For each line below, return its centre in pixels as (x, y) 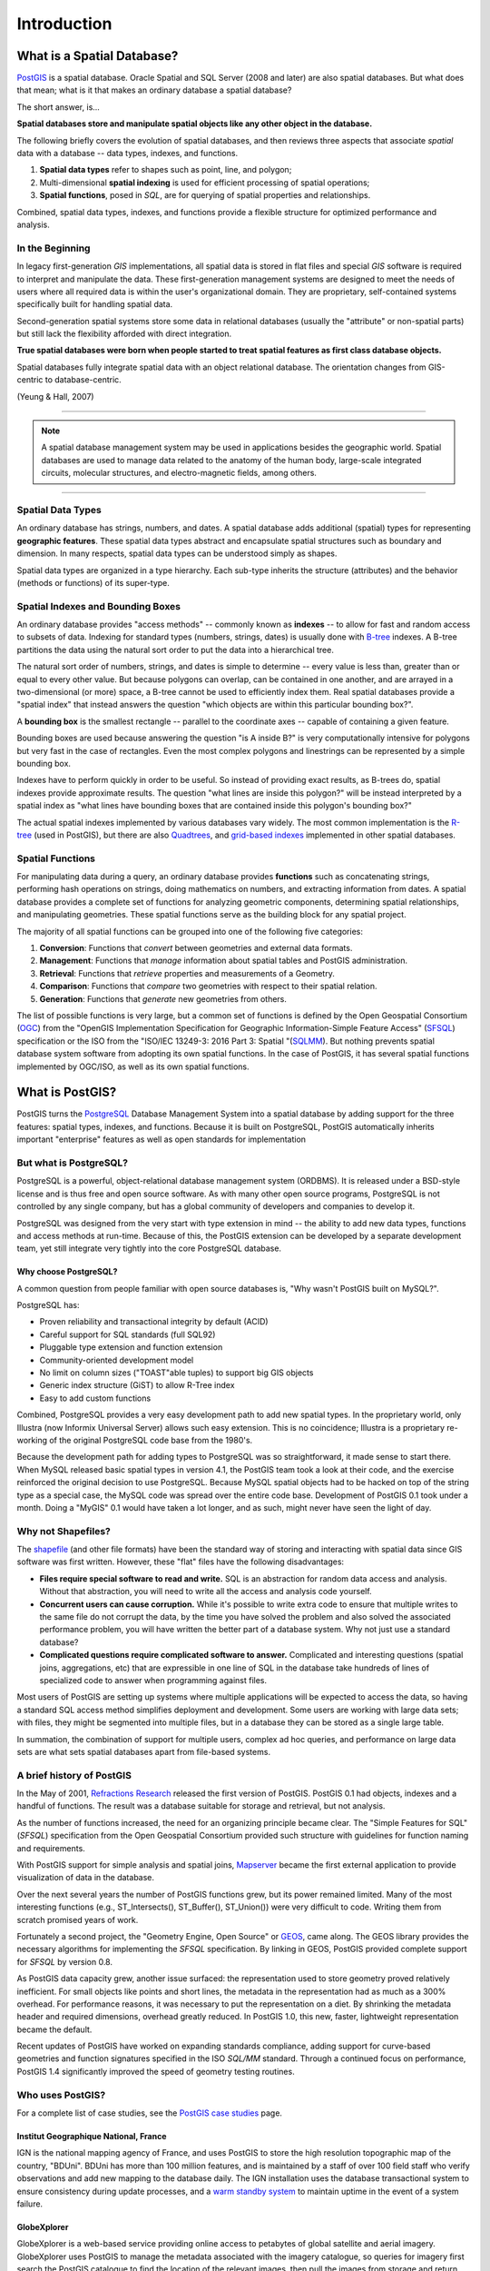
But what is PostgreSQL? (73, 1163)
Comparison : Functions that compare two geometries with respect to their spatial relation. (208, 987)
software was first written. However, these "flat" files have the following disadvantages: (181, 1562)
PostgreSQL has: (48, 1305)
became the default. (54, 2029)
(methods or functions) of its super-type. (93, 582)
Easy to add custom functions (95, 1398)
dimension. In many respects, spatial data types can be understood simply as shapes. (177, 553)
